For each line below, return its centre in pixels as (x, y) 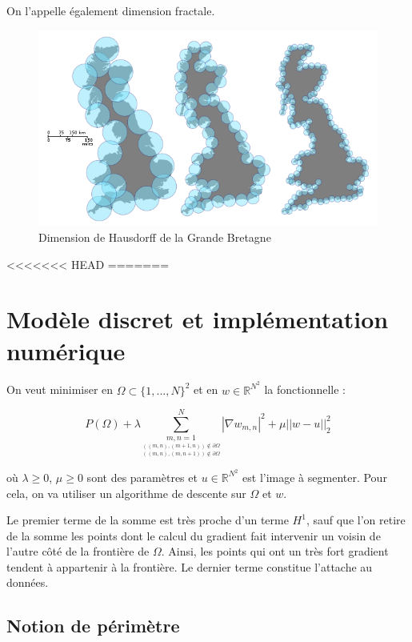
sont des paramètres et (142, 477)
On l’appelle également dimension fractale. (111, 10)
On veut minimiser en (60, 389)
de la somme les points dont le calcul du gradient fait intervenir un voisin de (194, 535)
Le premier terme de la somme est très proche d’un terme (148, 520)
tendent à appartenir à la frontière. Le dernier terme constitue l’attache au (190, 566)
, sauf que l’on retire (356, 520)
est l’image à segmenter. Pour (315, 477)
